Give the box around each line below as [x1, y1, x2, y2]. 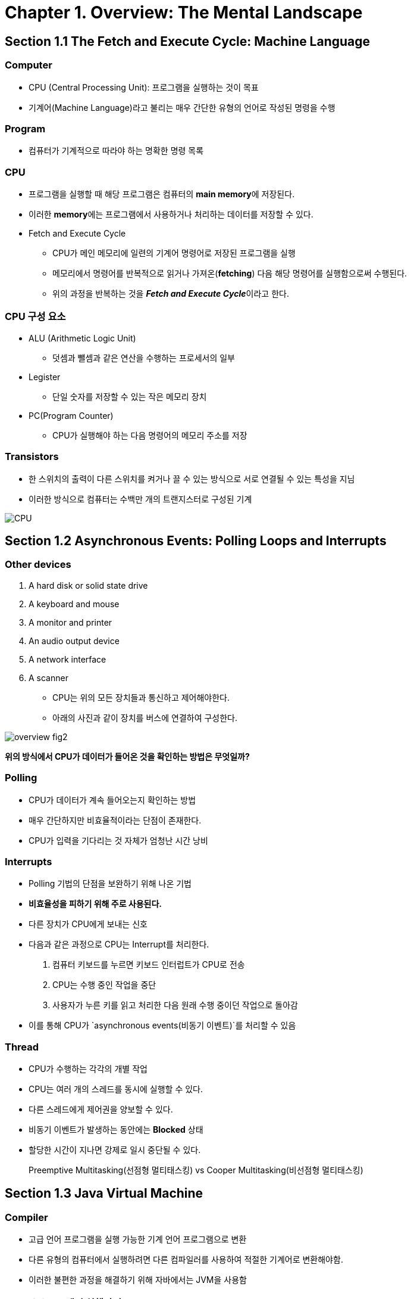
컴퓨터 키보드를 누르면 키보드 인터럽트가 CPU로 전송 [52, 959, 245, 970]
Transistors [5, 450, 59, 463]
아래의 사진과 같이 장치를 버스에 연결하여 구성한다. [52, 712, 238, 723]
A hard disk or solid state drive [29, 580, 148, 591]
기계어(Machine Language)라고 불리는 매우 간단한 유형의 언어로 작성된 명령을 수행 [29, 102, 335, 113]
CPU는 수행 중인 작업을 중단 [52, 980, 156, 990]
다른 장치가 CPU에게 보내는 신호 [29, 919, 148, 930]
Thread [5, 1040, 39, 1053]
